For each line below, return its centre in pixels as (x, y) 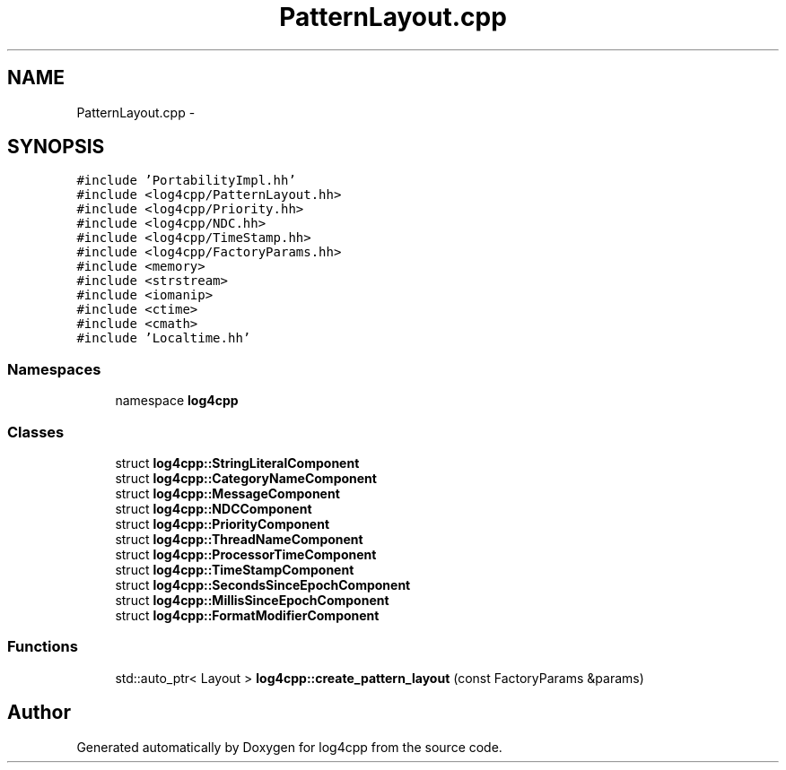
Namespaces (54, 369)
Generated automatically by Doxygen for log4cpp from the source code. (289, 747)
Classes (36, 432)
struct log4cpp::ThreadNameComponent (239, 539)
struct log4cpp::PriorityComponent (223, 523)
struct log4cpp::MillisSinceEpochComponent (252, 600)
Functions (43, 647)
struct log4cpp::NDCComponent (214, 508)
